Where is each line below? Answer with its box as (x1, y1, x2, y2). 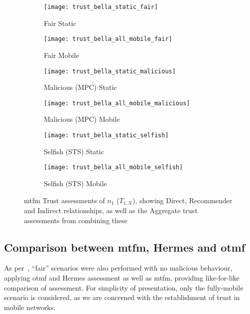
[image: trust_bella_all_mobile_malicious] (44, 99, 190, 107)
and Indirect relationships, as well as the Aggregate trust (24, 205, 198, 215)
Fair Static (44, 17, 76, 28)
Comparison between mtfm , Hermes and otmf (4, 239, 246, 255)
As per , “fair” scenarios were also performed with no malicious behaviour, (4, 263, 233, 273)
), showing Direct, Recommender (132, 195, 233, 205)
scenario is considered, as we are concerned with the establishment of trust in (4, 292, 240, 303)
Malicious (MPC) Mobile (44, 114, 120, 124)
